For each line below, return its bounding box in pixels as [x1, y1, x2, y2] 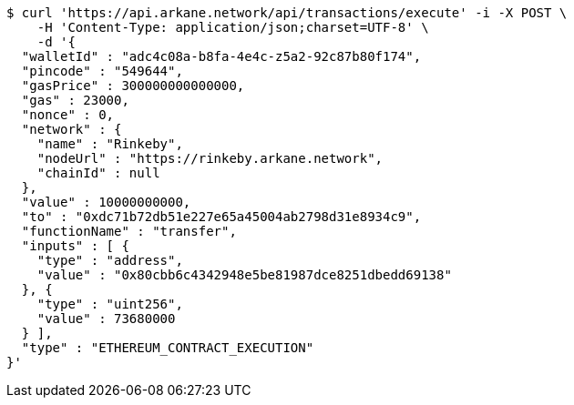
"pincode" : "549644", [21, 64, 183, 78]
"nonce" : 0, [21, 107, 115, 122]
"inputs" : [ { [21, 238, 129, 253]
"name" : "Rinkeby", [36, 137, 183, 151]
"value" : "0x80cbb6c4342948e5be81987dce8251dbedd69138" [36, 268, 452, 282]
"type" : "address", [36, 253, 183, 268]
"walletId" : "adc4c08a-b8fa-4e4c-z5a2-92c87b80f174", [21, 49, 422, 64]
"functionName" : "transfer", [21, 224, 237, 238]
